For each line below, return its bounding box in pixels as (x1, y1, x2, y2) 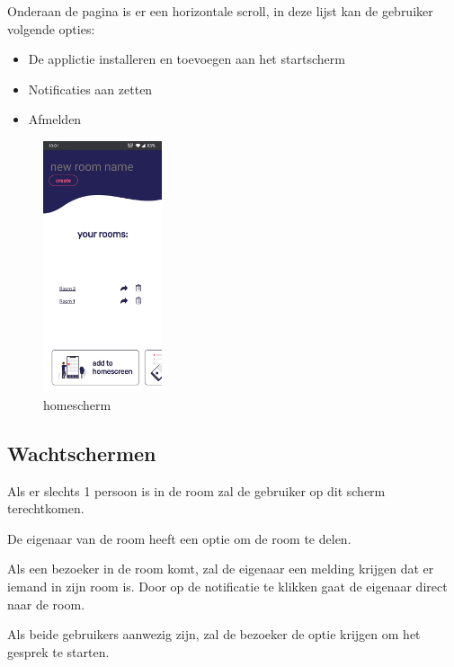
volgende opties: (7, 19, 95, 38)
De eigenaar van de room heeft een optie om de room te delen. (7, 529, 352, 547)
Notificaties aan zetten (28, 79, 153, 98)
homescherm (43, 395, 111, 414)
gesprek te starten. (7, 642, 110, 661)
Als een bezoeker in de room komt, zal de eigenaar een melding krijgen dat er (7, 559, 434, 578)
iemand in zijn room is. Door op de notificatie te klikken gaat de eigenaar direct (7, 577, 448, 596)
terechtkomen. (7, 499, 85, 518)
